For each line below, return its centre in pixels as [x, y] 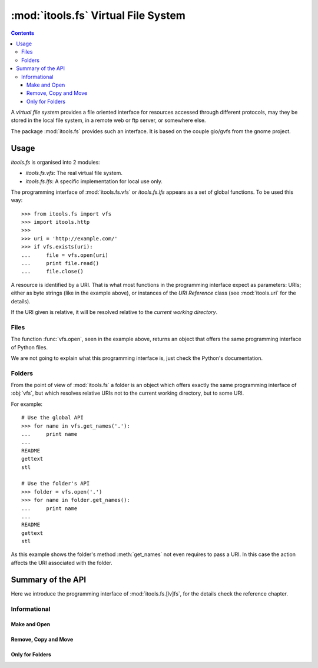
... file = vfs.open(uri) [65, 255]
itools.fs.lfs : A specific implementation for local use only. [94, 181]
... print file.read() [60, 263]
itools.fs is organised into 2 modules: [55, 162]
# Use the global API [52, 418]
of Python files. [29, 347]
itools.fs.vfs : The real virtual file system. [74, 173]
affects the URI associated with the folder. [62, 563]
